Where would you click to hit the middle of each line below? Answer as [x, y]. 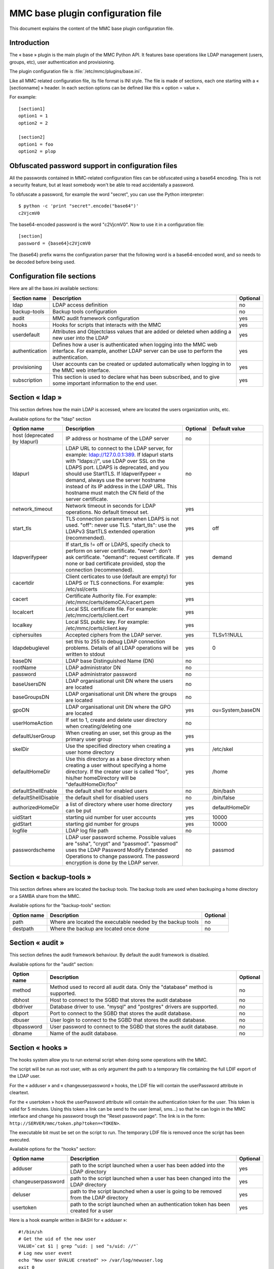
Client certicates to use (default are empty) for [121, 577]
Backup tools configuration [85, 311]
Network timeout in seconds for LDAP [111, 506]
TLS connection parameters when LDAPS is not [122, 519]
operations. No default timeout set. [107, 512]
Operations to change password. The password [123, 856]
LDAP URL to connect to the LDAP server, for [119, 448]
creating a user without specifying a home [116, 765]
